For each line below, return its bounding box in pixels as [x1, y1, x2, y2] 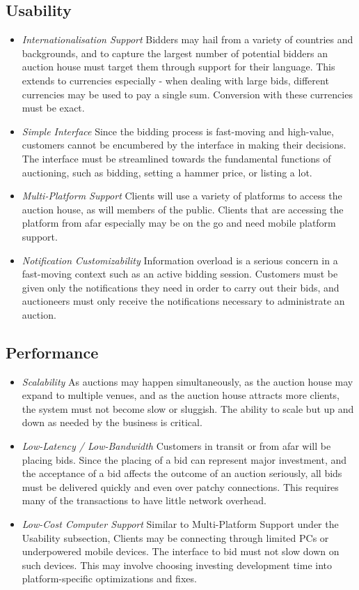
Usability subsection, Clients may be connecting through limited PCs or [22, 530, 329, 545]
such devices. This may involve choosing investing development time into [22, 557, 333, 572]
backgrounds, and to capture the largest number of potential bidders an [22, 45, 328, 60]
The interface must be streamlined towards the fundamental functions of [22, 151, 331, 165]
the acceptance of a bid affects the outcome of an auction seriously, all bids [22, 466, 342, 481]
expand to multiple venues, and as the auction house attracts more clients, [22, 388, 340, 402]
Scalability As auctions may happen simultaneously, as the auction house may [22, 374, 353, 388]
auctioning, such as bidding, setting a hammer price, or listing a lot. [22, 165, 312, 179]
